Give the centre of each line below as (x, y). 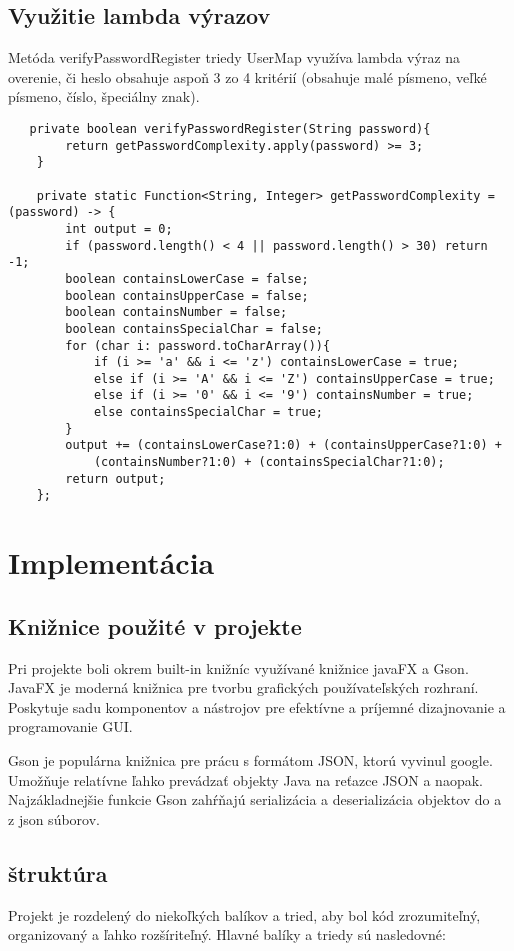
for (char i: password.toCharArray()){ (198, 345)
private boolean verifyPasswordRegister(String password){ (230, 128)
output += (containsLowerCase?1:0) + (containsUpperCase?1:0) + (283, 445)
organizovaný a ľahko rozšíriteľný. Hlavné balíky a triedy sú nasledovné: (227, 934)
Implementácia (111, 562)
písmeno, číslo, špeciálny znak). (104, 96)
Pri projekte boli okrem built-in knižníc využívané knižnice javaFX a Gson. (238, 667)
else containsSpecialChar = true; (208, 412)
